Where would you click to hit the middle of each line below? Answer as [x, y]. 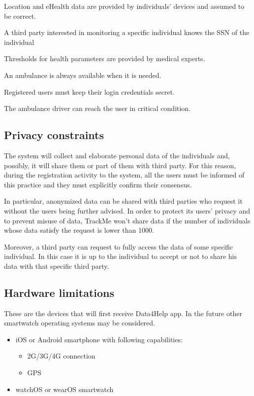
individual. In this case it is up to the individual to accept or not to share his [120, 256]
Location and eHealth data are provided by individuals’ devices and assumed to [124, 6]
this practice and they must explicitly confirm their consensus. [98, 184]
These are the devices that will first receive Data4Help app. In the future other [123, 313]
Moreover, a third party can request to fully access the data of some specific [119, 246]
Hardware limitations [59, 292]
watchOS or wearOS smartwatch [64, 389]
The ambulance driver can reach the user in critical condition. [97, 108]
